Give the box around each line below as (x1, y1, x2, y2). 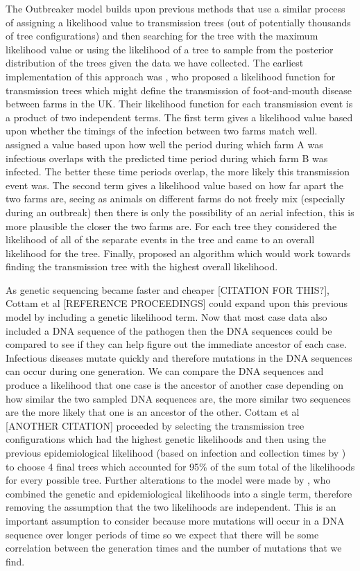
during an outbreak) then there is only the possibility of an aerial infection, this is (6, 204, 354, 219)
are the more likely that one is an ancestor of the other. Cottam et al (6, 405, 300, 419)
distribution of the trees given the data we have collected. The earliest (6, 55, 304, 70)
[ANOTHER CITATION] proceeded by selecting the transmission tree (6, 418, 305, 432)
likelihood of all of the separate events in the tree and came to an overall (6, 232, 315, 247)
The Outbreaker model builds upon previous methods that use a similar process (6, 1, 345, 15)
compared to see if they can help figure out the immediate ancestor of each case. (6, 337, 347, 351)
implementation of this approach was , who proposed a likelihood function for (6, 69, 336, 83)
